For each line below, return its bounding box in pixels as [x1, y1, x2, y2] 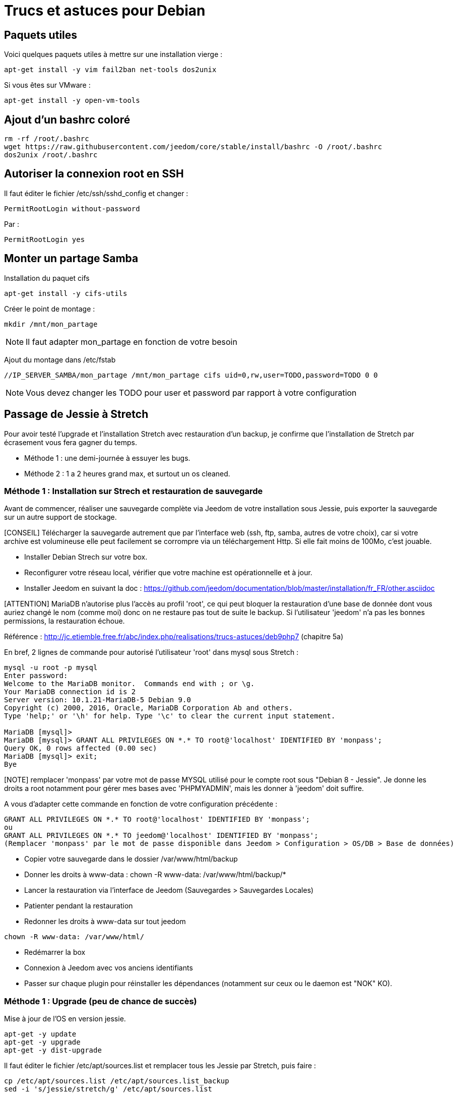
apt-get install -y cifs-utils [4, 289, 127, 297]
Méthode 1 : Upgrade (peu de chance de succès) [4, 996, 197, 1006]
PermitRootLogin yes [4, 235, 85, 243]
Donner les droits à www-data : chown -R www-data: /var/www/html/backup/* [24, 870, 286, 879]
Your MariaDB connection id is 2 [4, 688, 136, 696]
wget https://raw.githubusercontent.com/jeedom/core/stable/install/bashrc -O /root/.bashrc [4, 143, 382, 151]
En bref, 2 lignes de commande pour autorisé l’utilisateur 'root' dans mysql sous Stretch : [4, 648, 299, 657]
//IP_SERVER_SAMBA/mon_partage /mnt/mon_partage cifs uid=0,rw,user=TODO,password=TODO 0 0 [4, 371, 378, 379]
